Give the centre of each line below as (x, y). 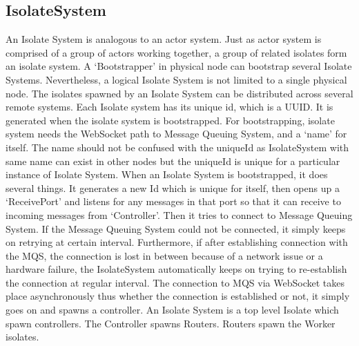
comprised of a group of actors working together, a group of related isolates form (176, 52)
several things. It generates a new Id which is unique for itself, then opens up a (173, 188)
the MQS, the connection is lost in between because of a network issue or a (164, 255)
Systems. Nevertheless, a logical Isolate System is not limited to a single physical (176, 79)
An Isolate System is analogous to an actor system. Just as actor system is (164, 39)
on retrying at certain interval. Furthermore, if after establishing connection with (177, 242)
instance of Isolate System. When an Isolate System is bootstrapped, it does (167, 174)
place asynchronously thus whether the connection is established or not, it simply (178, 296)
